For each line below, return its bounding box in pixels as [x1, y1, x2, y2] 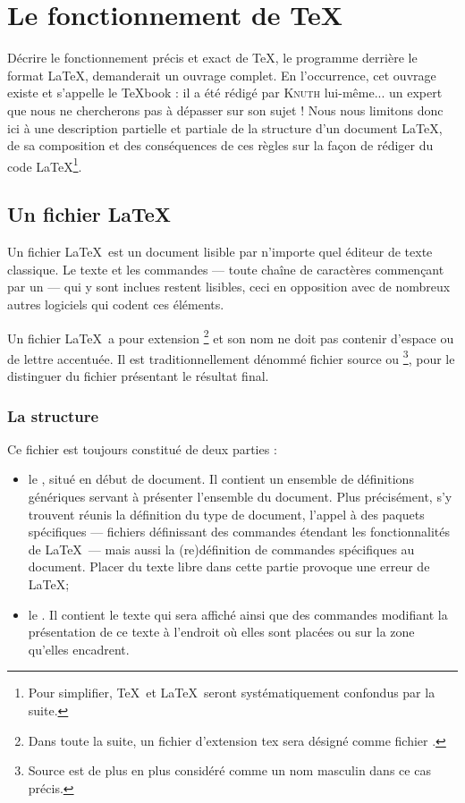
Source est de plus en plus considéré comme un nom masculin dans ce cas [28, 761, 431, 780]
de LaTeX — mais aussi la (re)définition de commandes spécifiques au [28, 539, 415, 558]
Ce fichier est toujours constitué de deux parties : [7, 439, 277, 458]
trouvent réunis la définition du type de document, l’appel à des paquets [28, 504, 425, 523]
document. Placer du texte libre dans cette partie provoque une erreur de [28, 557, 430, 576]
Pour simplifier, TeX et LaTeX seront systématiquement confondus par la [28, 683, 435, 702]
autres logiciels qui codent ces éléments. [7, 294, 224, 313]
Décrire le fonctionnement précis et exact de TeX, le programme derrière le [7, 48, 418, 67]
